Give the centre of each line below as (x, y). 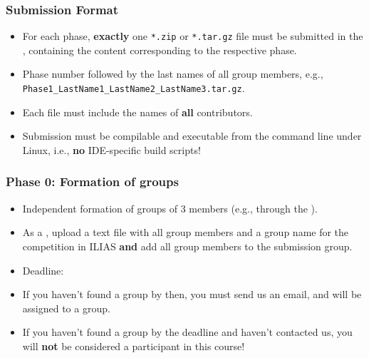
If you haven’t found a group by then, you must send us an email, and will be (192, 294)
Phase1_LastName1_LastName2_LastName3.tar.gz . (134, 88)
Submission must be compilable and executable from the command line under (192, 136)
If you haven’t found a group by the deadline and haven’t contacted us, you (187, 332)
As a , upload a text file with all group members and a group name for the (186, 232)
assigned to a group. (66, 308)
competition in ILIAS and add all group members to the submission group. (187, 246)
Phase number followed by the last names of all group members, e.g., (173, 74)
